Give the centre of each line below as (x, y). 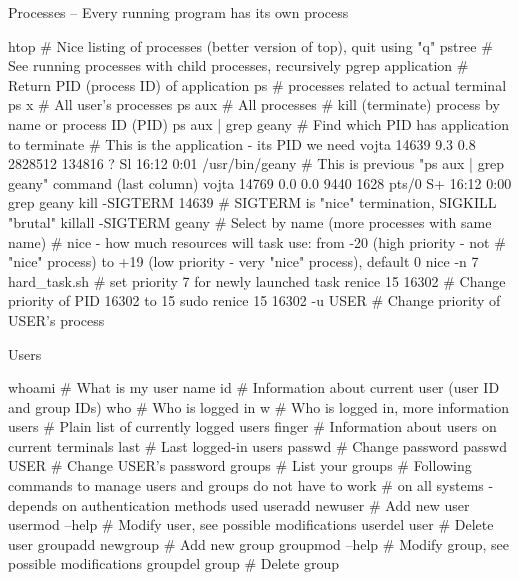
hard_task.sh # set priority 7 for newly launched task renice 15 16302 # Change (257, 280)
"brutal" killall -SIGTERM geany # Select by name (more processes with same (250, 221)
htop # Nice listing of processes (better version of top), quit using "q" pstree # (250, 45)
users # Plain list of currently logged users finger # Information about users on (252, 426)
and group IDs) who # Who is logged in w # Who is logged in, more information (259, 406)
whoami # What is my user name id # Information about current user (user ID (254, 387)
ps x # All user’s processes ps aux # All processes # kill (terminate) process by (254, 104)
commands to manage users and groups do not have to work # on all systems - (251, 485)
